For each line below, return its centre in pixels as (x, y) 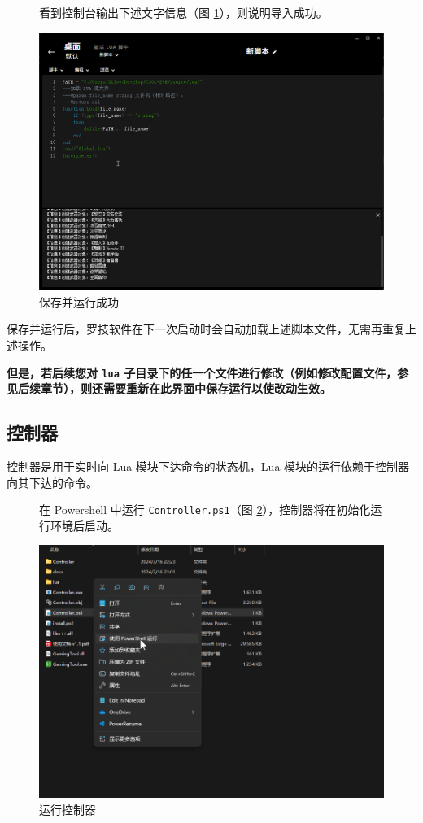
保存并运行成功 (79, 301)
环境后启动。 (84, 525)
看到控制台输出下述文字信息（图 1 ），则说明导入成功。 (183, 12)
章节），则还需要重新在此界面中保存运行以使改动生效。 (185, 388)
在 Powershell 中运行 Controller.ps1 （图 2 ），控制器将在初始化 (205, 509)
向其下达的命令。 (52, 482)
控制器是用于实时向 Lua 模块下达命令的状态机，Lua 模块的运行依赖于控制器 (208, 466)
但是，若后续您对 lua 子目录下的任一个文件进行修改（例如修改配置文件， (202, 372)
